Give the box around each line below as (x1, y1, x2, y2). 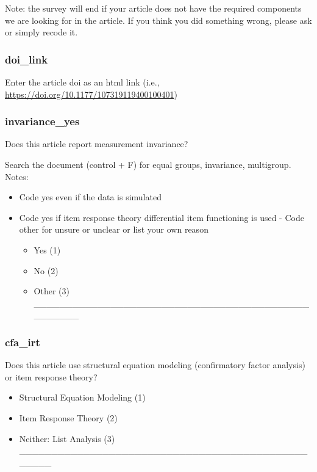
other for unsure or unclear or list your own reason (19, 223, 208, 236)
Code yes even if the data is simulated (19, 191, 162, 203)
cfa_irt (5, 334, 40, 349)
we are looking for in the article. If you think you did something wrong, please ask (5, 13, 312, 26)
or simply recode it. (5, 26, 78, 38)
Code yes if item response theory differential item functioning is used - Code (19, 211, 304, 223)
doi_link (5, 51, 48, 67)
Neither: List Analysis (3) (19, 432, 115, 445)
